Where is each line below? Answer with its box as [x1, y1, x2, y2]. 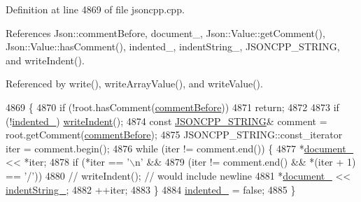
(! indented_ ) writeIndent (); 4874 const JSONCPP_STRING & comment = [6, 113, 327, 128]
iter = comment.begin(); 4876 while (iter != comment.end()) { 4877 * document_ [6, 140, 354, 155]
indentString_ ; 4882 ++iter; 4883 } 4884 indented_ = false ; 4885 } [6, 182, 296, 196]
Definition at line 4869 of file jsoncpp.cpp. [6, 2, 185, 16]
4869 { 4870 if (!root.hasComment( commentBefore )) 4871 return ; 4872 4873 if [6, 99, 339, 114]
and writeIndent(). [6, 52, 85, 67]
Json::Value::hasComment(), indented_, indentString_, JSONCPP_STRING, [6, 39, 340, 54]
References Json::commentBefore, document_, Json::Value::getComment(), [6, 25, 325, 40]
